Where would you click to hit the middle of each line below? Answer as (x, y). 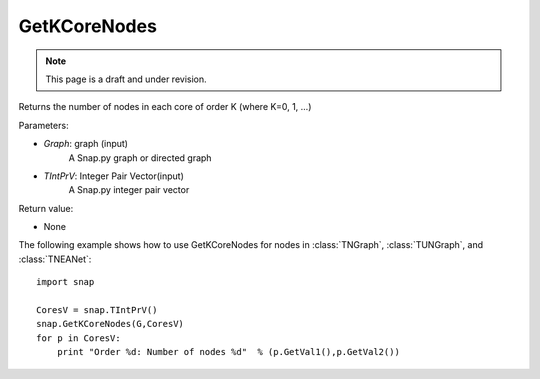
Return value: (46, 208)
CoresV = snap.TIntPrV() (97, 310)
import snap (65, 282)
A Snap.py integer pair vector (129, 190)
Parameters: (43, 125)
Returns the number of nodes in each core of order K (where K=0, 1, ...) (165, 107)
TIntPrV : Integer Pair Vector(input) (114, 176)
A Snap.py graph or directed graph (140, 157)
